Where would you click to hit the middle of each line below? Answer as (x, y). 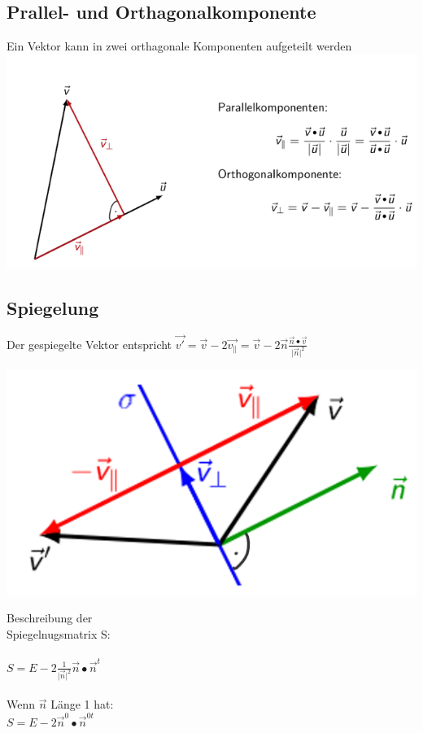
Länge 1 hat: (82, 704)
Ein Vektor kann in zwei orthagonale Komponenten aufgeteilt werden (179, 46)
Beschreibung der (50, 618)
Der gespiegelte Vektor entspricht (89, 344)
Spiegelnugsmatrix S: (59, 633)
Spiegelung (53, 307)
